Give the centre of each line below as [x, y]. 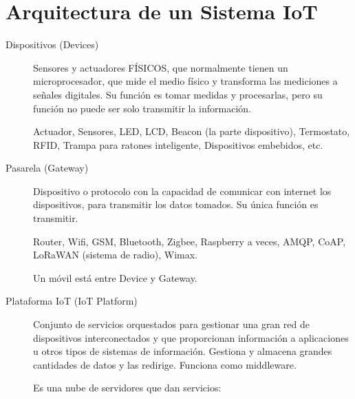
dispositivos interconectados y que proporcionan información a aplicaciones [191, 337]
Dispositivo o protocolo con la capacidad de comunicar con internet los [182, 191]
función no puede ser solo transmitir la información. [142, 108]
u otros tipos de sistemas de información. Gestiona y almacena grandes [183, 351]
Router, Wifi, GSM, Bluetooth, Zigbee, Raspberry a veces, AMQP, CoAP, [190, 241]
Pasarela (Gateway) [47, 168]
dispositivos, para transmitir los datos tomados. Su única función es [176, 204]
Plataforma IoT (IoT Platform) [72, 301]
